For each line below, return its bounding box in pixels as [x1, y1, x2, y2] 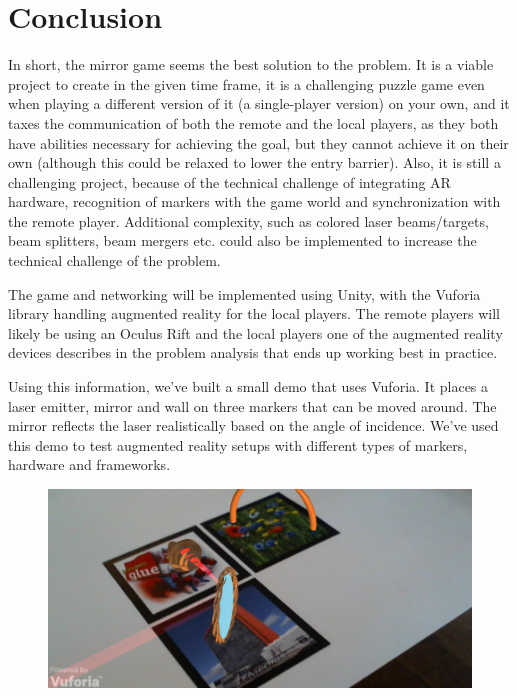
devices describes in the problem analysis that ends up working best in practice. [8, 342, 498, 363]
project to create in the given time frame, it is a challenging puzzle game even [8, 73, 485, 94]
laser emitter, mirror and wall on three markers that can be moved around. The [8, 395, 497, 416]
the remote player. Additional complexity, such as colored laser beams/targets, [8, 210, 489, 231]
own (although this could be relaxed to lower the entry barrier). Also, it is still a [8, 152, 501, 173]
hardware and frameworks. [8, 454, 171, 475]
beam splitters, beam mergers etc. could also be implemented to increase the [8, 230, 477, 251]
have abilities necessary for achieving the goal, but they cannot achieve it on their [8, 132, 509, 153]
